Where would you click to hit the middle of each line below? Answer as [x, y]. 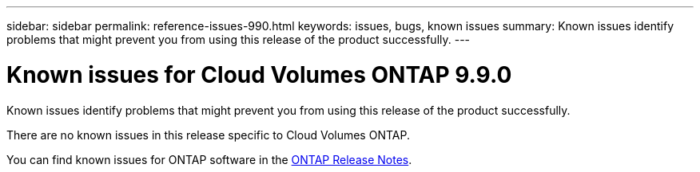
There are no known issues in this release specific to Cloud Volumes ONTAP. [208, 135]
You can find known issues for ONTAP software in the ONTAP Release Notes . [209, 159]
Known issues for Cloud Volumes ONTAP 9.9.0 [259, 74]
